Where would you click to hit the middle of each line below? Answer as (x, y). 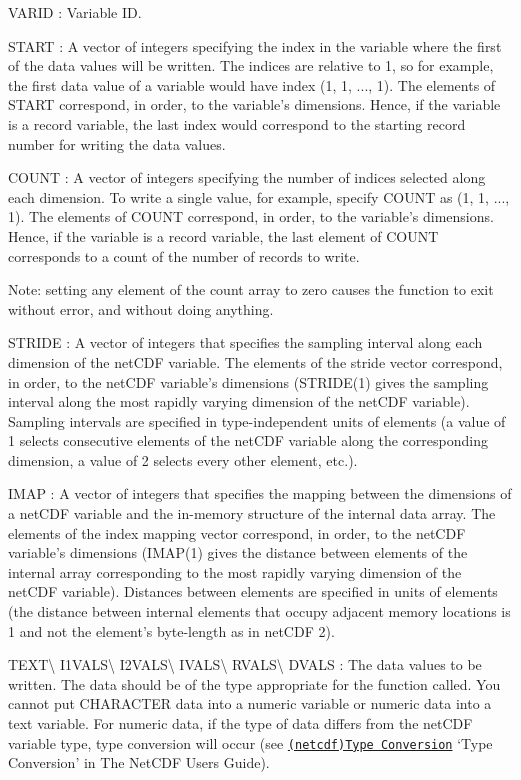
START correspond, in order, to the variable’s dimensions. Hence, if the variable (254, 104)
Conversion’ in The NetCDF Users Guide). (139, 762)
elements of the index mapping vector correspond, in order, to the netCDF (237, 532)
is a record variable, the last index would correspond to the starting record (237, 123)
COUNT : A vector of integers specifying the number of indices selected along (247, 177)
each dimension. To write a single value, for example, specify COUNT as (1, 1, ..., (259, 196)
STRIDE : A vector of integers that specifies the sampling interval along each (245, 342)
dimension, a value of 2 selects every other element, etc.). (183, 459)
